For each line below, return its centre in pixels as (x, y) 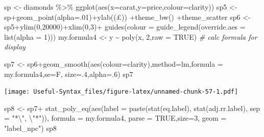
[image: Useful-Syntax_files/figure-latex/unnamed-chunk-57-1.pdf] (121, 92)
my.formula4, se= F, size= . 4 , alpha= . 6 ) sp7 (69, 74)
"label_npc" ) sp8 (30, 128)
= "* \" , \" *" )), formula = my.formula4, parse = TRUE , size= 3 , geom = (115, 118)
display (15, 47)
